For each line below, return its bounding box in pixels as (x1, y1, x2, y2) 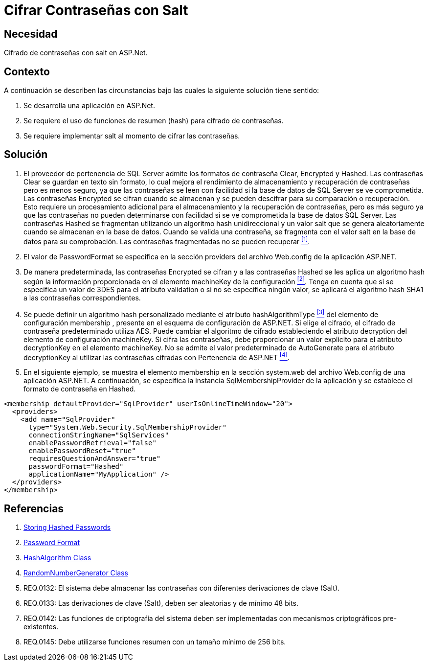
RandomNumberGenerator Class (23, 569, 128, 577)
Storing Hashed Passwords (23, 523, 111, 532)
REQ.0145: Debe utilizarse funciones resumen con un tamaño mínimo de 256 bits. (23, 638, 286, 646)
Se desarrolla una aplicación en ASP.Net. (23, 101, 155, 110)
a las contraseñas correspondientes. (23, 294, 141, 302)
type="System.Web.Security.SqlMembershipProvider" (28, 423, 227, 432)
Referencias (4, 502, 64, 515)
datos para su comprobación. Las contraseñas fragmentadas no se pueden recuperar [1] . (23, 235, 310, 246)
